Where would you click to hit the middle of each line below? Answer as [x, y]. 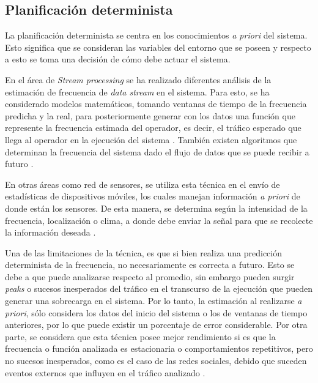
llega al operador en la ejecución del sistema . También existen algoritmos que [151, 139]
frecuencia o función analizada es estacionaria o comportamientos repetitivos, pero [159, 348]
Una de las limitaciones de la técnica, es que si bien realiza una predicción [144, 252]
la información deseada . [50, 232]
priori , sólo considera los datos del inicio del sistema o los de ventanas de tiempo [156, 312]
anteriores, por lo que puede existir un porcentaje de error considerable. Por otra [156, 325]
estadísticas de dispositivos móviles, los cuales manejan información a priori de [153, 196]
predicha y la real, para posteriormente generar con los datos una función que [150, 115]
